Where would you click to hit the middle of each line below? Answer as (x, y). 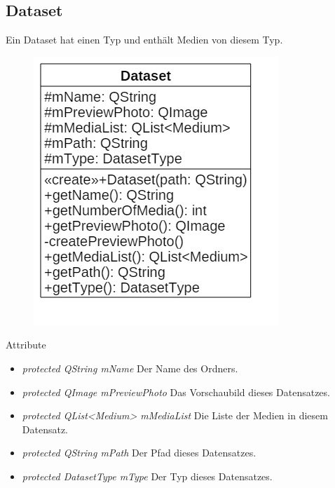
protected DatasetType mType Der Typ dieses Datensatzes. (147, 476)
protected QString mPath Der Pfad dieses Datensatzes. (139, 453)
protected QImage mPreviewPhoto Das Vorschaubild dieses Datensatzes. (176, 392)
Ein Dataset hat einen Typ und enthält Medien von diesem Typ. (144, 40)
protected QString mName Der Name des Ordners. (130, 368)
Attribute (26, 345)
